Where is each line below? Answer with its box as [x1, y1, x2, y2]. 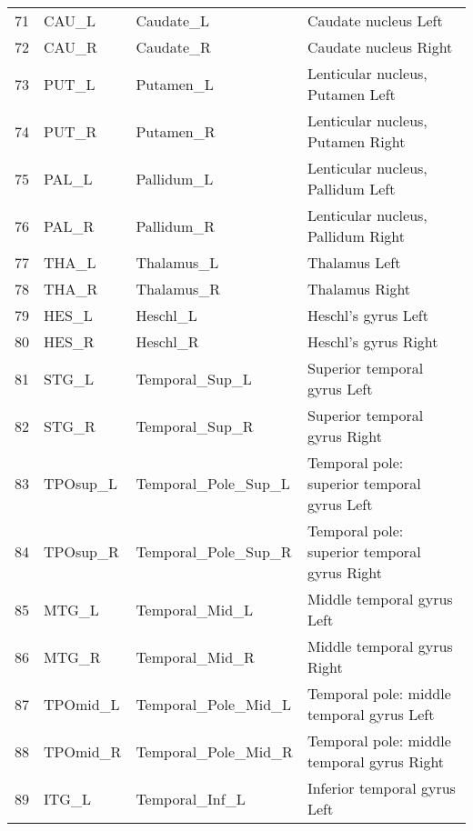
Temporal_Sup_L [136, 367, 252, 389]
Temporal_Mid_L [136, 598, 254, 620]
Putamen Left [307, 84, 396, 105]
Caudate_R [136, 36, 211, 57]
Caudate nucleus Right [307, 36, 453, 57]
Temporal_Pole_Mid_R [136, 740, 293, 762]
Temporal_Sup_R [136, 415, 254, 436]
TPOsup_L [44, 473, 118, 494]
